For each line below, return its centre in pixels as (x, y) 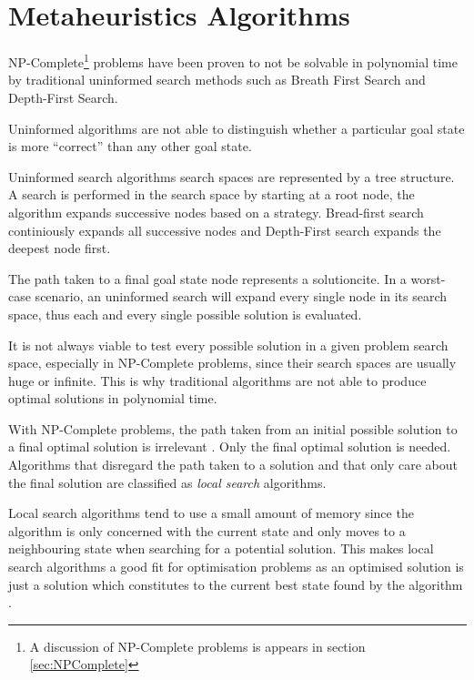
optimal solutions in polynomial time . (113, 398)
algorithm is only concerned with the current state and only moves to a (207, 530)
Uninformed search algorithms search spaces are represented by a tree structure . (232, 176)
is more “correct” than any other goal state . (130, 146)
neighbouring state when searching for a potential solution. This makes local (221, 548)
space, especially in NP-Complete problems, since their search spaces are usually (232, 363)
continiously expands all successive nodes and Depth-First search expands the (225, 230)
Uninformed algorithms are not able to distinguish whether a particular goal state (237, 128)
